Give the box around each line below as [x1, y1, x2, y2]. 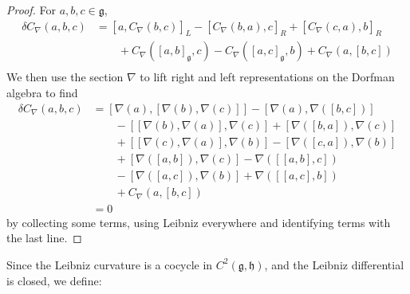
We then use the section [6, 69, 124, 85]
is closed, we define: [6, 272, 102, 288]
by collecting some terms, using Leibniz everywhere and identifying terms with [6, 214, 391, 230]
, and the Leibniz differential [264, 256, 404, 272]
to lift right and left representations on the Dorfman [140, 69, 395, 85]
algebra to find [6, 84, 78, 101]
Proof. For [6, 2, 57, 18]
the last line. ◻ [6, 229, 82, 246]
